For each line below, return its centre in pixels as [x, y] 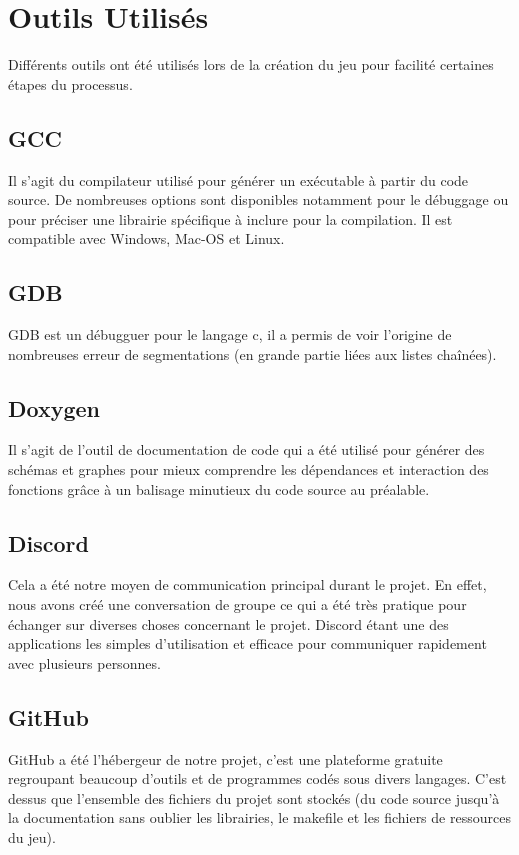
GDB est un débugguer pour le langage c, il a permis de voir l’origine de [230, 334]
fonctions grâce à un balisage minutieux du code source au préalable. [219, 488]
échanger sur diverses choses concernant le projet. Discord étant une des [228, 623]
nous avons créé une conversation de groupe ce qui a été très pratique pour [237, 604]
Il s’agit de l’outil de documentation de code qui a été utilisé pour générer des [246, 449]
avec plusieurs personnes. [84, 662]
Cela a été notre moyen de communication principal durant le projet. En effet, [247, 584]
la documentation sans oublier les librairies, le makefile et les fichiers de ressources [259, 817]
